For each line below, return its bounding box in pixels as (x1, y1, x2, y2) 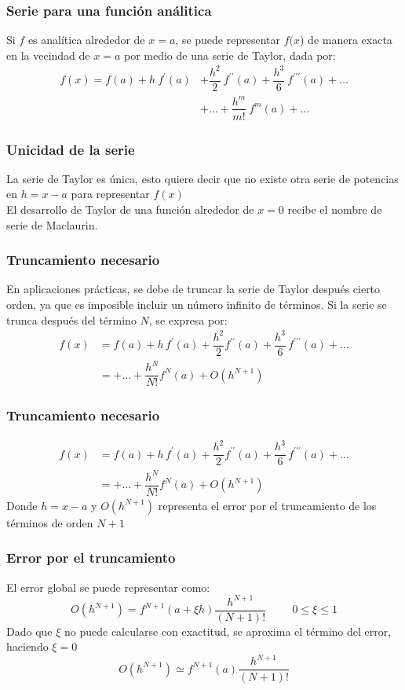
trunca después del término (6, 311, 137, 328)
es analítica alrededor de (27, 31, 145, 48)
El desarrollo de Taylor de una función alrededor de (6, 201, 254, 217)
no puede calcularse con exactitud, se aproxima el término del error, (64, 622, 392, 639)
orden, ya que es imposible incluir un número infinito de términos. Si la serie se (6, 296, 387, 312)
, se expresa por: (148, 311, 228, 328)
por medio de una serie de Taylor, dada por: (123, 46, 336, 63)
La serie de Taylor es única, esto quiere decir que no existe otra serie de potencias (6, 170, 399, 186)
